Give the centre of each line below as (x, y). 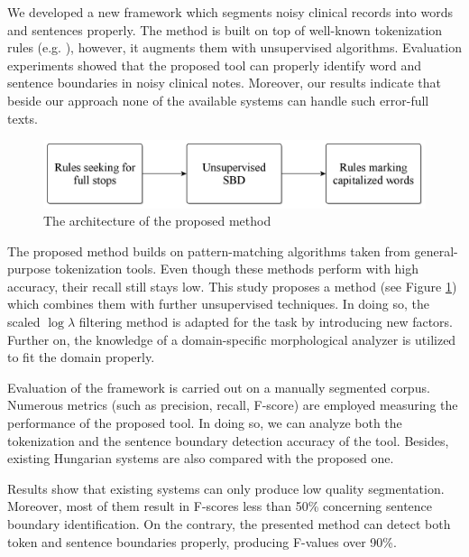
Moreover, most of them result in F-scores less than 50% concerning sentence (220, 506)
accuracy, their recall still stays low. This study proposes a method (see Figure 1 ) (232, 286)
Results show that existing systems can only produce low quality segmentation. (226, 488)
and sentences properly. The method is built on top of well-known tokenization (225, 29)
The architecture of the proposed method (157, 221)
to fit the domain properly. (81, 357)
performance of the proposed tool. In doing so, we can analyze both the (205, 423)
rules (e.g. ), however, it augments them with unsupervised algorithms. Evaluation (234, 47)
